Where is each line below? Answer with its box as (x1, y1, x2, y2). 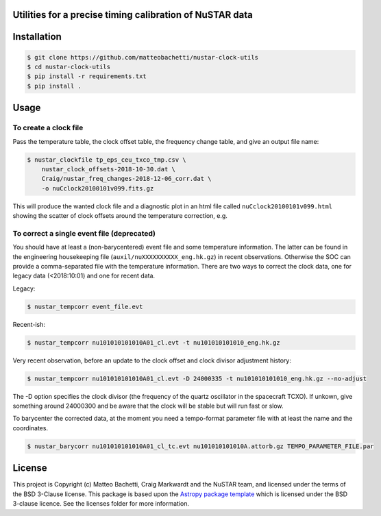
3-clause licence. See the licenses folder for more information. (12, 500, 190, 508)
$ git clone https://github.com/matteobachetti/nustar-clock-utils (27, 53, 259, 61)
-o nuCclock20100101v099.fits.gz (41, 184, 154, 192)
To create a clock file (12, 123, 84, 133)
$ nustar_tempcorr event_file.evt (27, 302, 143, 310)
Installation (12, 31, 62, 42)
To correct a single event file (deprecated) (12, 228, 156, 238)
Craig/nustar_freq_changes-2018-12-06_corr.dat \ (41, 175, 212, 183)
